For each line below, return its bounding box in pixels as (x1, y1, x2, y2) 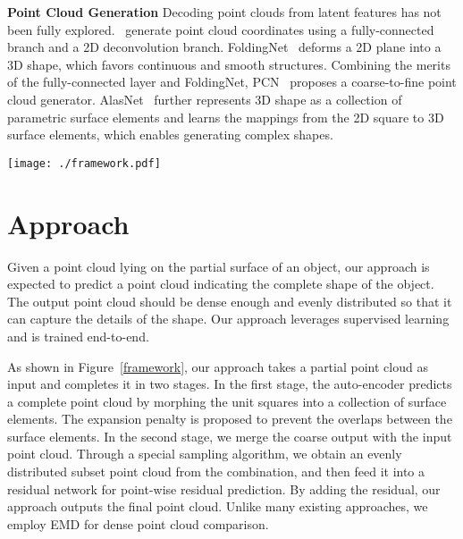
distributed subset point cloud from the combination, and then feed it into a (7, 462, 425, 481)
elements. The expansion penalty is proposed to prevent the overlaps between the (7, 409, 452, 428)
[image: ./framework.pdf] (7, 156, 161, 170)
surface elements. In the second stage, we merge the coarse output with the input (7, 426, 452, 445)
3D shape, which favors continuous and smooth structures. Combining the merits (7, 55, 450, 73)
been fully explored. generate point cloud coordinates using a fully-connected (7, 20, 434, 38)
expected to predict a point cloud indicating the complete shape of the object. (7, 274, 434, 293)
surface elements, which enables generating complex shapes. (7, 125, 333, 144)
